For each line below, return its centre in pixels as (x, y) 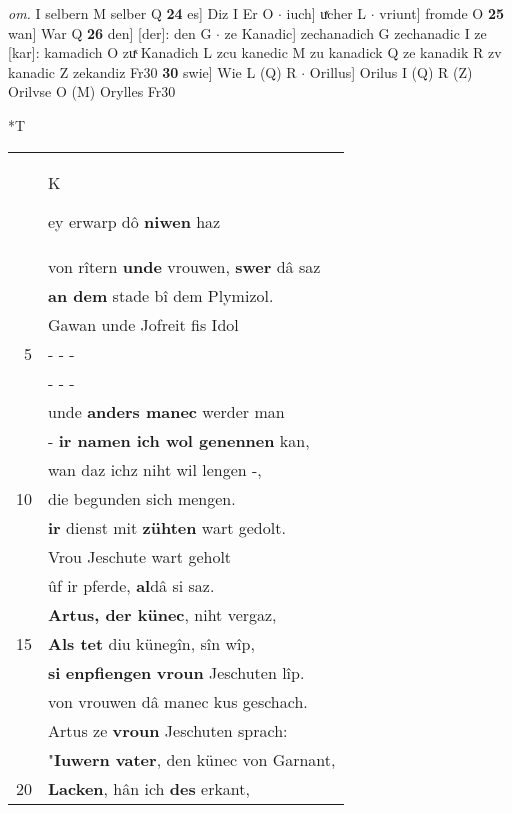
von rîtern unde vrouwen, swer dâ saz (184, 266)
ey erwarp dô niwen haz (134, 221)
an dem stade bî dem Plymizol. (161, 295)
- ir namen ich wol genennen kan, (179, 440)
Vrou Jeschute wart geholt (140, 556)
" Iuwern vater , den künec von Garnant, (192, 759)
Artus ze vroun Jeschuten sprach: (168, 730)
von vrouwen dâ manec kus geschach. (178, 701)
